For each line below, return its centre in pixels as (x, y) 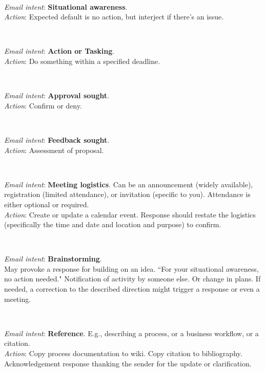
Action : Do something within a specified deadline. (82, 61)
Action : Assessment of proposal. (54, 150)
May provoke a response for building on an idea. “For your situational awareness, (131, 268)
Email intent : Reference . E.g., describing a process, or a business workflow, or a (131, 333)
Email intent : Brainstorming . (53, 259)
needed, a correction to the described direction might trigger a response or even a (132, 289)
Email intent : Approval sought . (57, 95)
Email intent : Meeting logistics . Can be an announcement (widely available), (129, 184)
